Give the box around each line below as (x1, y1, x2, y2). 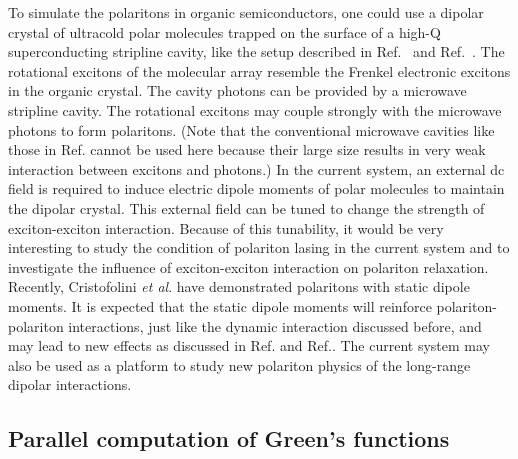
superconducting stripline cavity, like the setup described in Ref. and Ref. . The (8, 41, 505, 62)
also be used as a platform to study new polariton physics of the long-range (8, 354, 471, 375)
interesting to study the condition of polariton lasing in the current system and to (8, 237, 510, 258)
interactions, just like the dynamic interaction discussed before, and (68, 315, 482, 336)
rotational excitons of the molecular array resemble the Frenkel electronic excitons (8, 60, 511, 81)
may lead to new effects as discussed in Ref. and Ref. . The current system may (8, 335, 490, 356)
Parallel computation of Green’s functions (8, 423, 450, 454)
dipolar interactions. (8, 374, 132, 395)
